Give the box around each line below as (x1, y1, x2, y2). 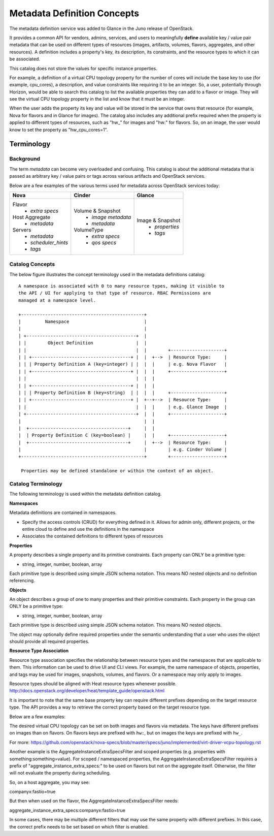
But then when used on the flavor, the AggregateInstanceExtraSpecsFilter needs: (9, 798, 179, 804)
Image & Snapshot (136, 216, 181, 223)
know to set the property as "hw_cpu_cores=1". (9, 126, 109, 133)
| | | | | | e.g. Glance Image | (18, 404, 227, 410)
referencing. (9, 577, 35, 584)
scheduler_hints (30, 239, 68, 246)
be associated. (9, 56, 41, 62)
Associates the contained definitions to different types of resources (22, 533, 163, 539)
